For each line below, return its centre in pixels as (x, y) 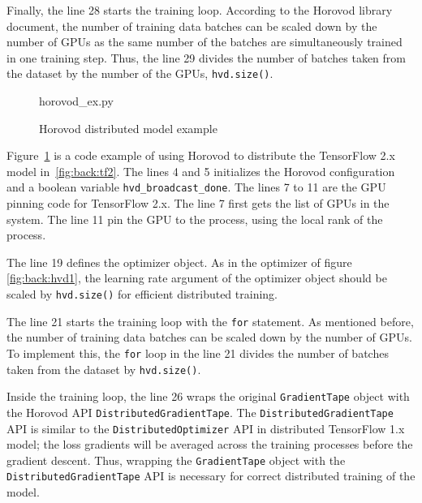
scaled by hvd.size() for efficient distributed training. (142, 294)
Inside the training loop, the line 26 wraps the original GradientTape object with (208, 396)
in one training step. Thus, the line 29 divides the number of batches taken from (206, 57)
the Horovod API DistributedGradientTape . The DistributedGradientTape (200, 412)
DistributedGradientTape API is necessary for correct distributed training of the (211, 476)
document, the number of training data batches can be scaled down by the (192, 26)
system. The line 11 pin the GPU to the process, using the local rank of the (195, 219)
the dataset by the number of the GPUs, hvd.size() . (140, 73)
